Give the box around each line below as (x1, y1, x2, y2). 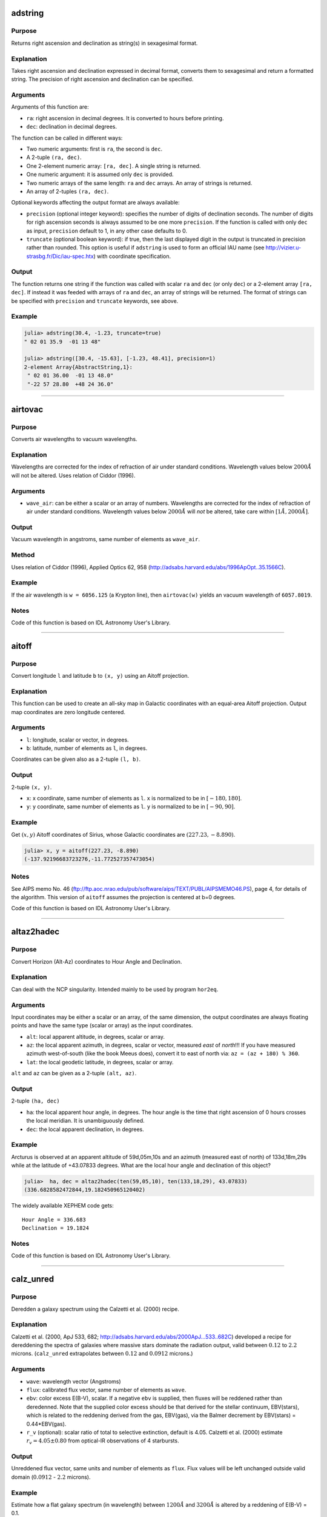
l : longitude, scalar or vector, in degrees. (26, 736, 130, 743)
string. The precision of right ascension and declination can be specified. (11, 76, 194, 83)
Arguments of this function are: (11, 103, 89, 110)
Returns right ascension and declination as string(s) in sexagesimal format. (11, 39, 198, 47)
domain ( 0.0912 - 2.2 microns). (11, 1473, 91, 1481)
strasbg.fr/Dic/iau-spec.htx (26, 252, 94, 260)
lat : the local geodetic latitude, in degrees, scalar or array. (26, 1058, 174, 1066)
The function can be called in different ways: (11, 134, 123, 141)
